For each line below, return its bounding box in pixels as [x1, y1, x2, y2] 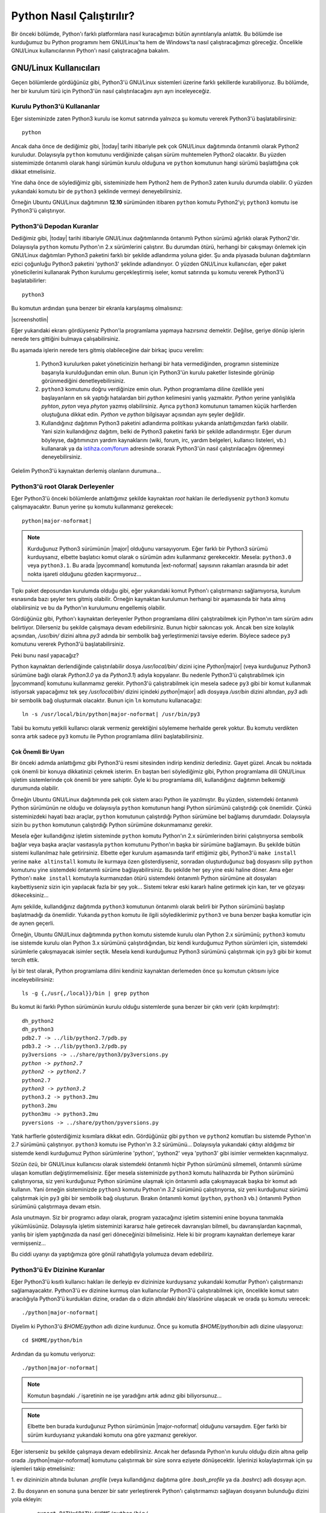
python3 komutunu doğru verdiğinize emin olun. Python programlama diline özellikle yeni [41, 386, 264, 393]
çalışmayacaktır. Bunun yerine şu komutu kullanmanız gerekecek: [11, 503, 174, 511]
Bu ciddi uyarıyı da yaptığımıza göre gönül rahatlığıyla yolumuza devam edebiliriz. [11, 1250, 214, 1258]
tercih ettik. [11, 956, 39, 963]
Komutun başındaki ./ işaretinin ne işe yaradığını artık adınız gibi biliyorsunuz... [27, 1392, 222, 1399]
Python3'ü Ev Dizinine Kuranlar [11, 1265, 105, 1274]
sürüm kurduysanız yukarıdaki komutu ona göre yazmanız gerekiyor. [27, 1431, 197, 1439]
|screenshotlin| [11, 315, 49, 323]
